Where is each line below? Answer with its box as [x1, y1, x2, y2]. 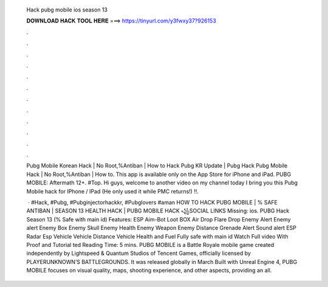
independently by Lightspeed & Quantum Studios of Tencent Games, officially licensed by [26, 249, 251, 257]
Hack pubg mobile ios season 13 [26, 6, 108, 13]
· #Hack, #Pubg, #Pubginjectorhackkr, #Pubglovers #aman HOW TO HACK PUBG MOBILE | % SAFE [27, 199, 278, 206]
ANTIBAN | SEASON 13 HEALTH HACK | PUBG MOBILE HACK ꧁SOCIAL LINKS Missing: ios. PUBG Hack [26, 207, 290, 215]
